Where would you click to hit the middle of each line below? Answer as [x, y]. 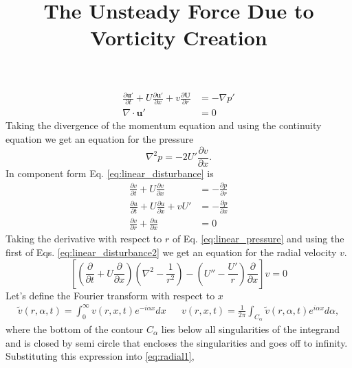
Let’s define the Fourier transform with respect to [110, 295]
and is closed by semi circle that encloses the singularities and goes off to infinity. [177, 342]
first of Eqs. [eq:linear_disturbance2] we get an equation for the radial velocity [171, 252]
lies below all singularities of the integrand [251, 329]
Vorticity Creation [179, 37]
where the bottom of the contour [75, 329]
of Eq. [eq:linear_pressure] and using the [258, 239]
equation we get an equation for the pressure [100, 139]
